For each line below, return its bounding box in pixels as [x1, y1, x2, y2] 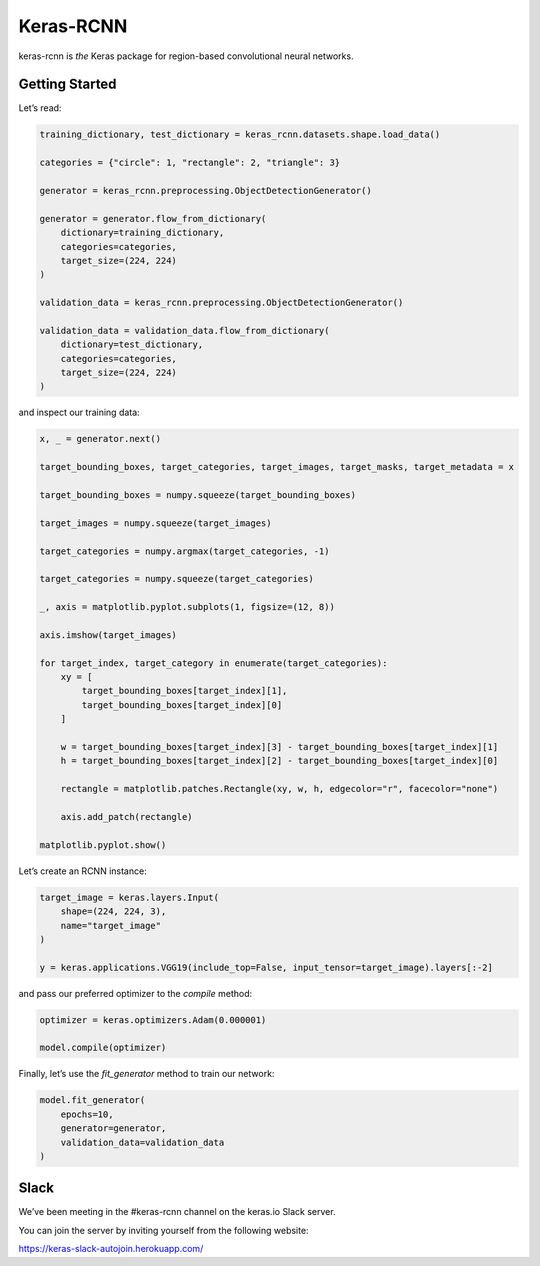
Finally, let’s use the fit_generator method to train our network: [18, 1068, 275, 1080]
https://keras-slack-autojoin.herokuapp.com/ [18, 1243, 204, 1255]
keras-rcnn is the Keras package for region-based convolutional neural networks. [18, 50, 354, 62]
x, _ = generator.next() [39, 433, 162, 445]
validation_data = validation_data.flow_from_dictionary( [39, 325, 330, 336]
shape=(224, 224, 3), [60, 906, 167, 917]
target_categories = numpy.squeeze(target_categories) [39, 573, 314, 585]
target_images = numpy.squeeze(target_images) [39, 517, 272, 529]
